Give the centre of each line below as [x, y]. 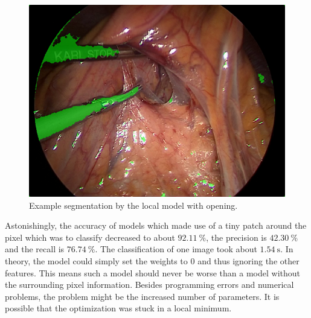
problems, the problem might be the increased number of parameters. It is [142, 296]
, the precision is [236, 237]
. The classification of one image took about [176, 249]
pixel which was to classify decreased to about [90, 237]
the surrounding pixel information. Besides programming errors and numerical [149, 285]
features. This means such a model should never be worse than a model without [152, 272]
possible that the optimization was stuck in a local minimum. [118, 308]
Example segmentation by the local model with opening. [133, 205]
